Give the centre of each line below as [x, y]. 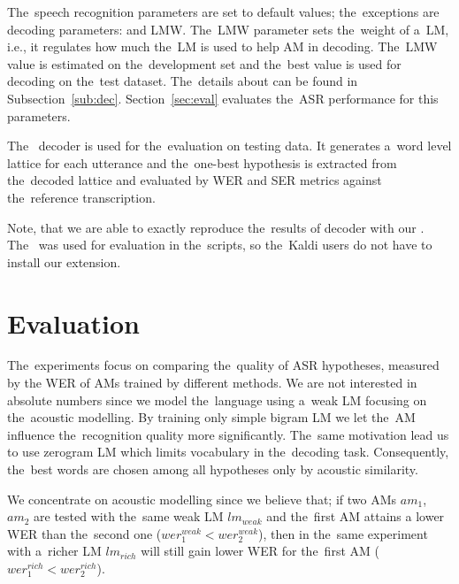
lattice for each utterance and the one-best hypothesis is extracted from [202, 162]
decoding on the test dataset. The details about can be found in [183, 81]
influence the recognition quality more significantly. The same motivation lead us [228, 434]
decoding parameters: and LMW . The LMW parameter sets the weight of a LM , [228, 29]
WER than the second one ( [84, 533]
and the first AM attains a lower [356, 516]
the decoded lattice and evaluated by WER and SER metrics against [195, 180]
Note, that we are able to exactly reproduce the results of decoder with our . [216, 227]
